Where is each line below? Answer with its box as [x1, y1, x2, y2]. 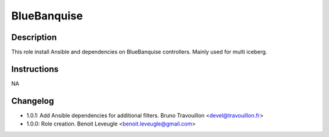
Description [11, 32, 57, 42]
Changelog [11, 96, 54, 106]
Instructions [11, 64, 59, 74]
